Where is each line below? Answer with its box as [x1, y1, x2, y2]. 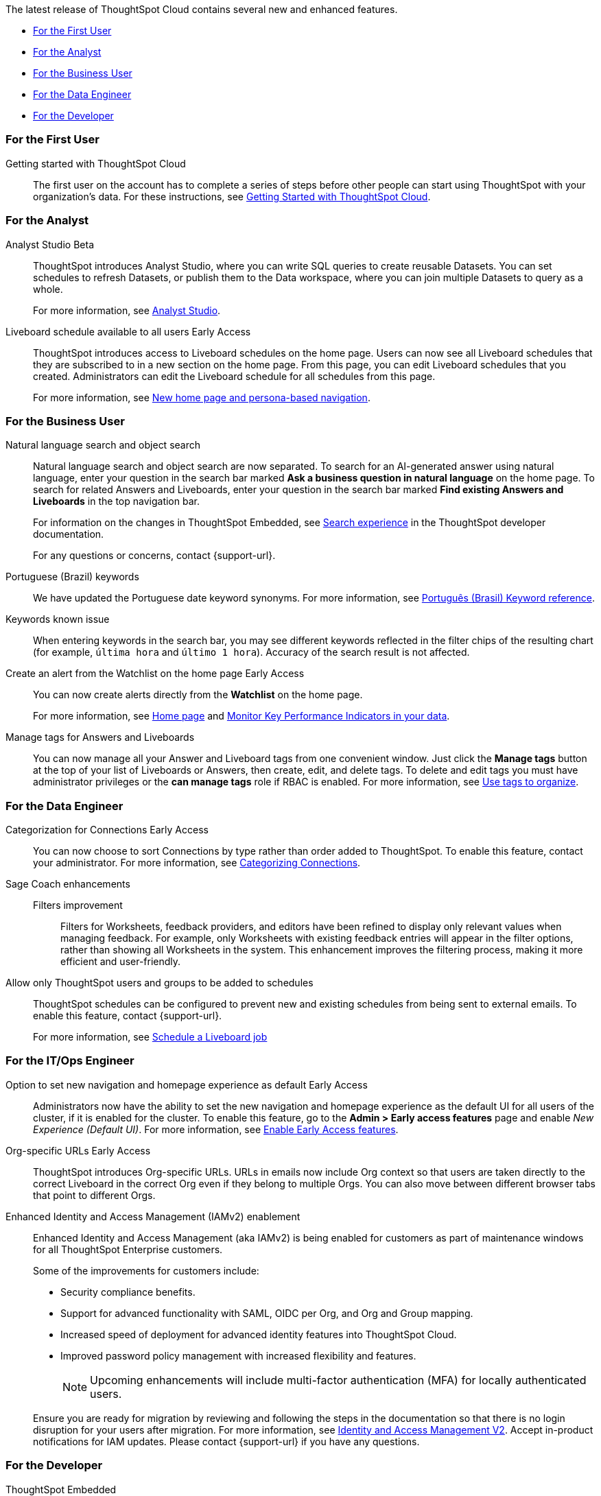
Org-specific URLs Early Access [5, 1144, 151, 1156]
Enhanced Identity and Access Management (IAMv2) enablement [5, 1210, 300, 1222]
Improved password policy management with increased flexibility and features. [60, 1349, 416, 1362]
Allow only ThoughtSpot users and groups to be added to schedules [5, 977, 314, 988]
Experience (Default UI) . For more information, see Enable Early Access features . [33, 1123, 399, 1135]
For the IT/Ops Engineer [5, 1054, 134, 1068]
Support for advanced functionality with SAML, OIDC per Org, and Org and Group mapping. [60, 1307, 473, 1319]
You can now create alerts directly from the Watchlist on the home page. [33, 689, 363, 701]
